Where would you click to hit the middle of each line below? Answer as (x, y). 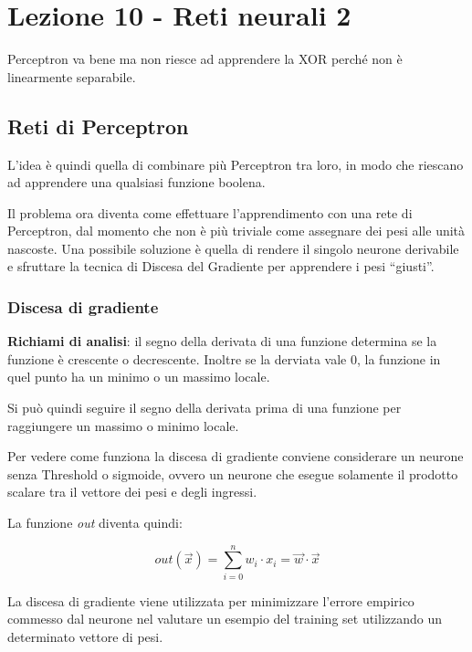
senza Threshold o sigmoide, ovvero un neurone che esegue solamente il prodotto (233, 473)
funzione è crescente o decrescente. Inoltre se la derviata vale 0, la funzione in (224, 358)
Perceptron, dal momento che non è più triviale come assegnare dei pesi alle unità (236, 231)
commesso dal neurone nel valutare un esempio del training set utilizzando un (225, 619)
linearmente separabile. (72, 76)
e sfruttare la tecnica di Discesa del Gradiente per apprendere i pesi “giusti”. (221, 266)
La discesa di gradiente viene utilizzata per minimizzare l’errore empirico (211, 600)
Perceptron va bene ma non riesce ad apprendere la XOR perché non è (205, 59)
